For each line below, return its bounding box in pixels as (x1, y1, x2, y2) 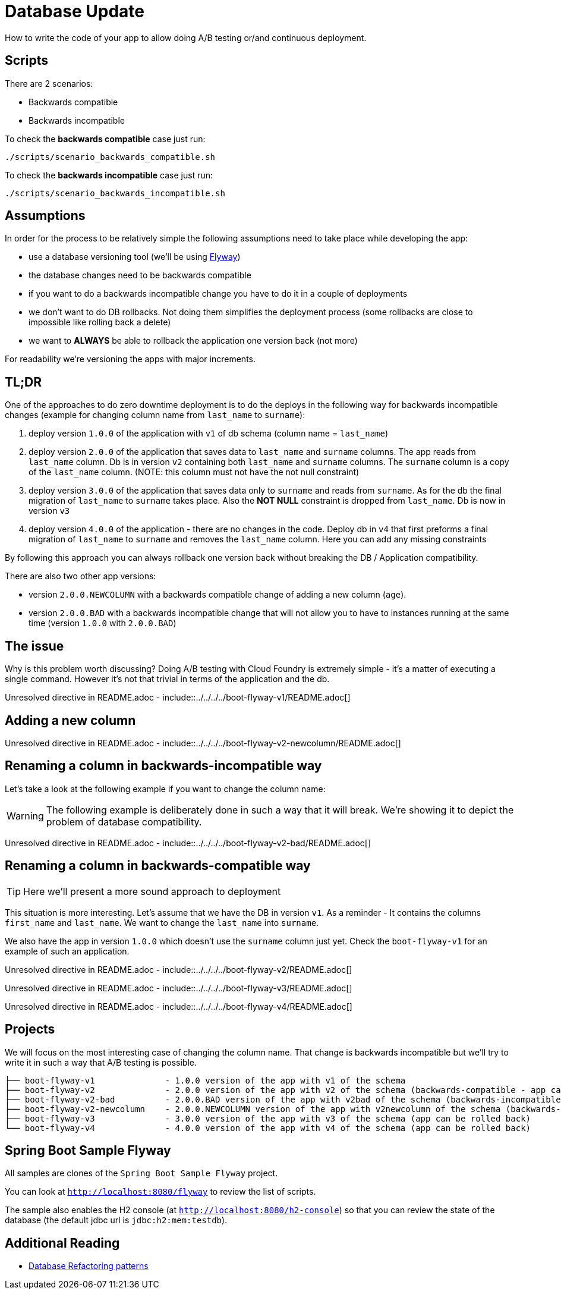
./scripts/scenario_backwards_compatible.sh (5, 152, 216, 162)
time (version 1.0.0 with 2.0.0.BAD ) (29, 618, 177, 629)
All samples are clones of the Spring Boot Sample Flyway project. (5, 1168, 278, 1179)
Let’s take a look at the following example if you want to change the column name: (5, 783, 326, 794)
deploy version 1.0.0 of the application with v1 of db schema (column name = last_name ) (29, 428, 389, 439)
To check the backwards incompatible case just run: (5, 169, 213, 180)
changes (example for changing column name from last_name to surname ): (5, 410, 305, 420)
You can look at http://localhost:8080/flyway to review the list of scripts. (5, 1186, 316, 1197)
